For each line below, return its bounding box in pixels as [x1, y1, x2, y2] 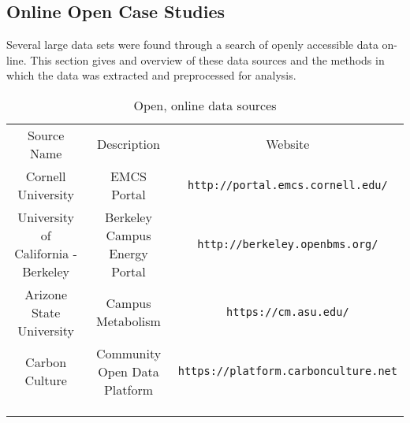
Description [97, 135, 160, 154]
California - [14, 243, 77, 262]
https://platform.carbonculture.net [177, 365, 397, 378]
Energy [109, 243, 148, 262]
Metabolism [96, 312, 161, 331]
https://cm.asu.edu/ [226, 306, 349, 319]
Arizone [24, 284, 68, 303]
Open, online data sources [133, 95, 277, 114]
